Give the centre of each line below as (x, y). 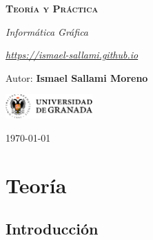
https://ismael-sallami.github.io (72, 55)
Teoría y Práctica (52, 8)
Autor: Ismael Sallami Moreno (77, 77)
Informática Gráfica (47, 31)
